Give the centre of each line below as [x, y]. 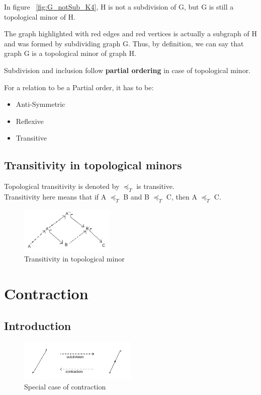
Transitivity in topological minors [93, 165]
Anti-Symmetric [40, 104]
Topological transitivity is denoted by [62, 186]
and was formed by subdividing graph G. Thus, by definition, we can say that [124, 43]
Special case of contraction [65, 386]
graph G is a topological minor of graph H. [70, 53]
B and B [136, 196]
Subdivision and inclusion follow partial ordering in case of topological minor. [127, 70]
